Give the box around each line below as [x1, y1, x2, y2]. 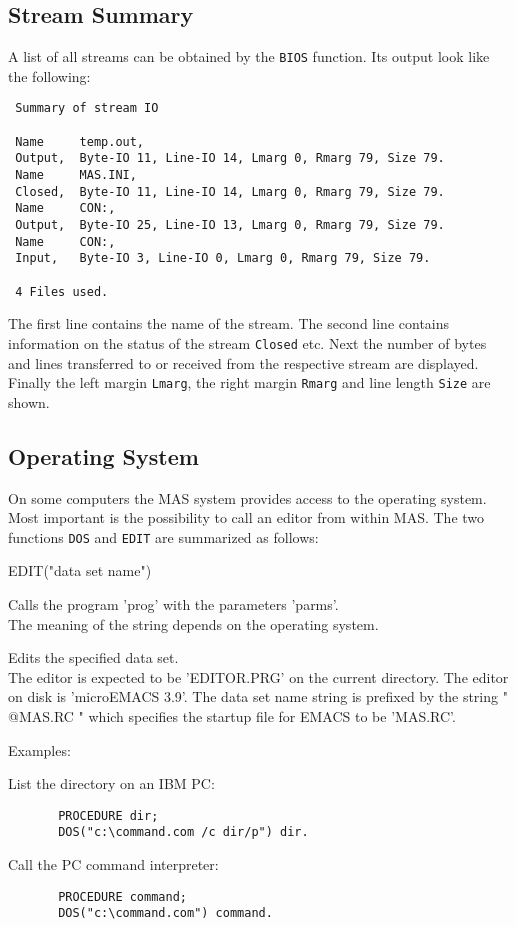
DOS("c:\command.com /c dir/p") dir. [58, 825, 309, 840]
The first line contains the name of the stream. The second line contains [8, 313, 450, 334]
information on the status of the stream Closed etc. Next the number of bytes [8, 332, 487, 353]
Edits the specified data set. [8, 647, 179, 668]
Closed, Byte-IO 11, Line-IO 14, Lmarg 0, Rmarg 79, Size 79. [15, 184, 445, 199]
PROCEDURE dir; [58, 808, 159, 823]
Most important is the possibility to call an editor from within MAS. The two [8, 507, 485, 528]
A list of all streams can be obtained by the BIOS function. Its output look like [8, 46, 490, 67]
